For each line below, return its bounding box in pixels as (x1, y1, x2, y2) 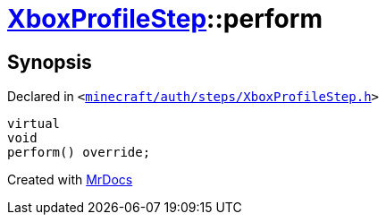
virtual (7, 116, 61, 132)
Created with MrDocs (7, 172, 133, 188)
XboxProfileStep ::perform (7, 4, 323, 34)
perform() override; (7, 145, 151, 160)
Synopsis (7, 50, 92, 73)
